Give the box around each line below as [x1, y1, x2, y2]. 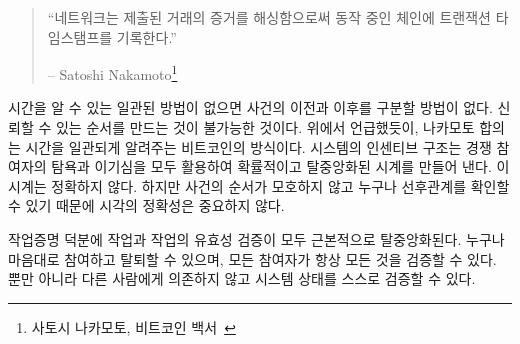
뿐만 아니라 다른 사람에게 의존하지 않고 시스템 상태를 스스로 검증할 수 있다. [8, 268, 476, 289]
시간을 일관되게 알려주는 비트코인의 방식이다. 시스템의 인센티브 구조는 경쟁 [25, 136, 492, 157]
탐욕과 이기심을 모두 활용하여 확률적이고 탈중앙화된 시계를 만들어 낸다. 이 [51, 156, 510, 177]
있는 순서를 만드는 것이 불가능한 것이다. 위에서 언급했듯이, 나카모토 [55, 117, 475, 138]
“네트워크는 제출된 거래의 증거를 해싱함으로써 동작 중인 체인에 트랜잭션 [47, 7, 491, 27]
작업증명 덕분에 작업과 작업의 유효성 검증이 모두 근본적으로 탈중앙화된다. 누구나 [8, 229, 505, 249]
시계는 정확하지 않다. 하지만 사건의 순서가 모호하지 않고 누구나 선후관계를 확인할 [8, 175, 510, 196]
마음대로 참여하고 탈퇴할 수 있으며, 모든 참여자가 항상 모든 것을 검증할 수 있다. [8, 248, 497, 269]
